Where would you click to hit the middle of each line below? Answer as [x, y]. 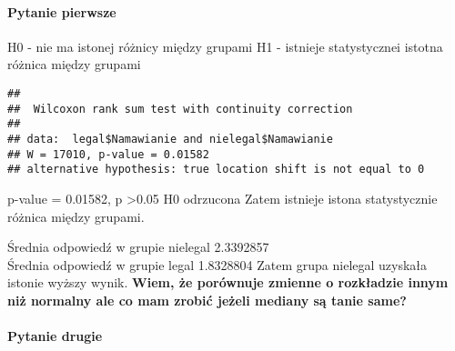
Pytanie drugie [55, 336]
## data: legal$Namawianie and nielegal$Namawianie [170, 139]
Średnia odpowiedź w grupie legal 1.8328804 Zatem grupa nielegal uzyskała [217, 264]
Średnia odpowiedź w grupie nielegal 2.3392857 [138, 247]
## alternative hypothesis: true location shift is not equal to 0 [216, 170]
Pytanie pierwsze [62, 11]
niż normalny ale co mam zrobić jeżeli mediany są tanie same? [207, 300]
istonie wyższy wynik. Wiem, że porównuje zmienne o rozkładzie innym [228, 282]
